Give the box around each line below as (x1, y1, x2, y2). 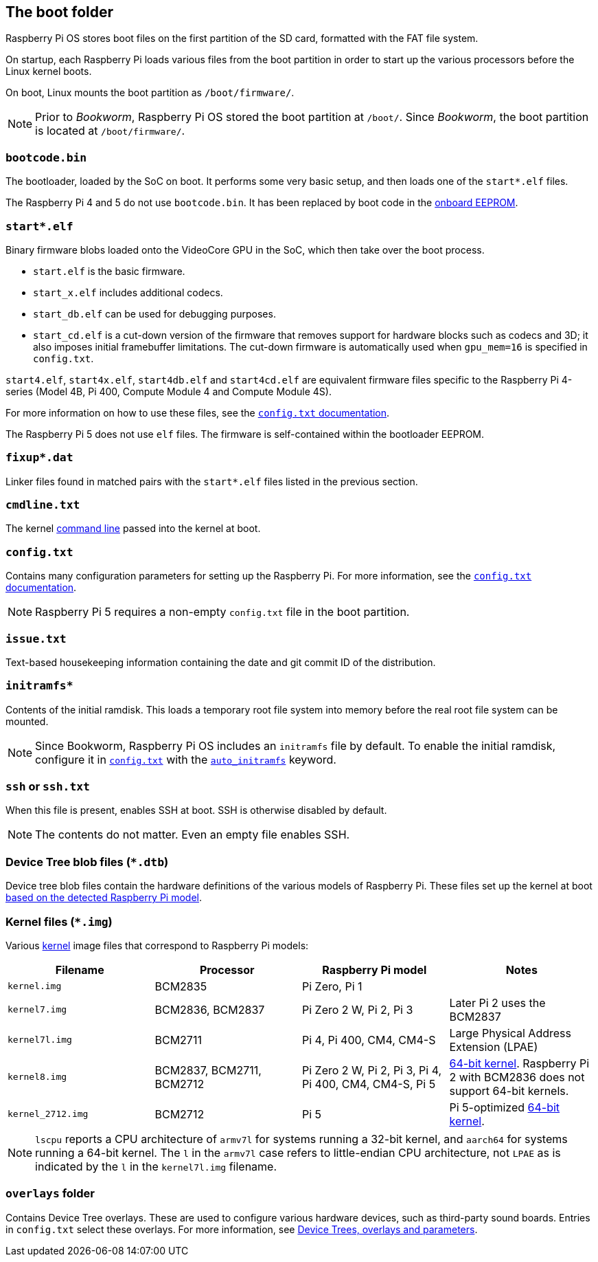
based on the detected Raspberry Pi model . (5, 892, 203, 904)
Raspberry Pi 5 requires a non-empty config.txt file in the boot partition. (35, 605, 410, 619)
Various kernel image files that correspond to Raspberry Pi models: (5, 939, 309, 951)
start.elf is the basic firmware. (33, 265, 185, 277)
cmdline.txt (5, 498, 80, 512)
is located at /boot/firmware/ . (35, 124, 185, 138)
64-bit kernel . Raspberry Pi (449, 1056, 590, 1070)
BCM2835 (154, 979, 207, 993)
